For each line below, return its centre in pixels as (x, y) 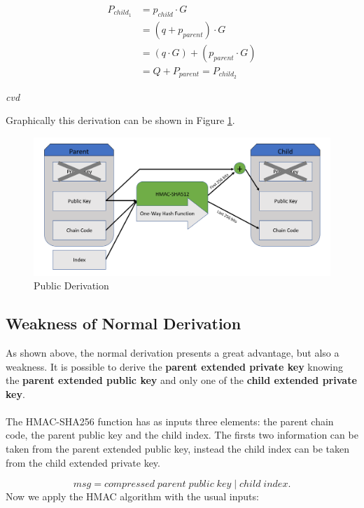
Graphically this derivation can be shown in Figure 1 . (120, 120)
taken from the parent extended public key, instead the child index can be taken (177, 449)
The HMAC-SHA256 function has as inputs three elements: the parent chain (170, 421)
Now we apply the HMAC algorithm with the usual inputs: (132, 496)
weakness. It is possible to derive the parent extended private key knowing (174, 366)
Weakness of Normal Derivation (124, 323)
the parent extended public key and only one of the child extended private (181, 380)
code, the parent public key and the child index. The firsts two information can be (182, 435)
